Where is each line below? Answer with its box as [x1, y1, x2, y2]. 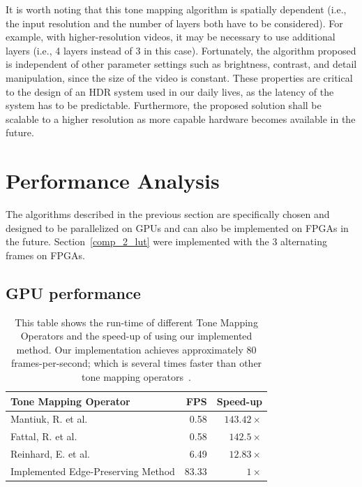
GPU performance [6, 282, 141, 303]
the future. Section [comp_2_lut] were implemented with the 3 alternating [6, 234, 327, 249]
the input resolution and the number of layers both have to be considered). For [6, 15, 343, 30]
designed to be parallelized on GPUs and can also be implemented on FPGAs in [6, 220, 349, 235]
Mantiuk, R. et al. [10, 412, 88, 426]
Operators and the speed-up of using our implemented [20, 328, 252, 343]
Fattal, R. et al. [10, 429, 77, 444]
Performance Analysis [6, 166, 220, 195]
